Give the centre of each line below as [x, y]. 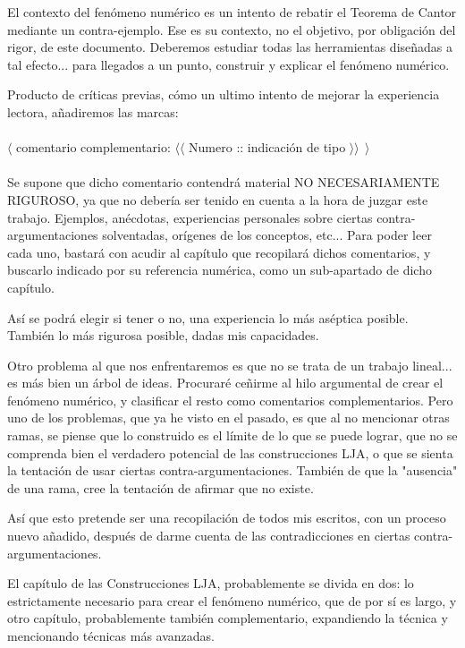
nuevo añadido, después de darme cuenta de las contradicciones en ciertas [209, 536]
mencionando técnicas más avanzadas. [111, 635]
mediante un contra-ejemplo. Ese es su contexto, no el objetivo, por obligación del [232, 29]
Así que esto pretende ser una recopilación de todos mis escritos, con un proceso [227, 518]
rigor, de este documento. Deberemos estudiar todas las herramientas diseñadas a [230, 47]
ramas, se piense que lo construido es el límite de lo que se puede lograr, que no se [232, 435]
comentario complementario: [93, 147]
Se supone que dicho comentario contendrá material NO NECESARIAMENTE [224, 182]
